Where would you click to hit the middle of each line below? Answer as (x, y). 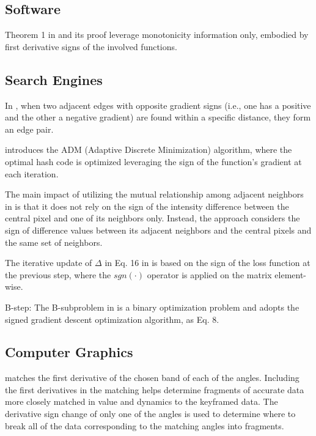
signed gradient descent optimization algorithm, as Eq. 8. (112, 319)
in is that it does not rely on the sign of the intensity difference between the (147, 206)
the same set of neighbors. (54, 242)
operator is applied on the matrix (209, 274)
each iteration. (32, 173)
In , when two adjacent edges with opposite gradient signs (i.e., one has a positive (158, 105)
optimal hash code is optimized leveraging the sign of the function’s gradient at (153, 161)
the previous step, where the (58, 274)
